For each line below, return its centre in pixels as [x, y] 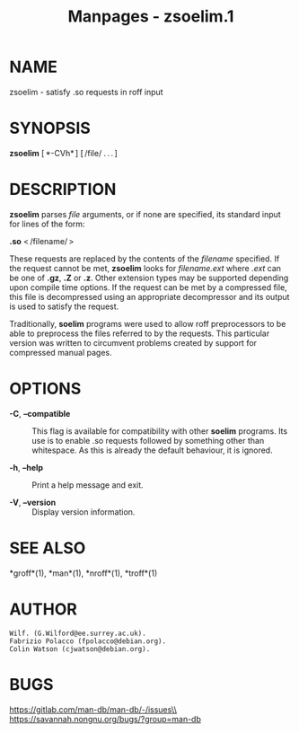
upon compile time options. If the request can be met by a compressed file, [148, 287]
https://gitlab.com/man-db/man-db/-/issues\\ [93, 709]
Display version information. [84, 512]
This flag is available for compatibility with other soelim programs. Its [160, 431]
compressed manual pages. [61, 352]
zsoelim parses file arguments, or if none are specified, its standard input [145, 214]
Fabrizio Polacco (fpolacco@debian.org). [88, 641]
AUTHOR [44, 609]
